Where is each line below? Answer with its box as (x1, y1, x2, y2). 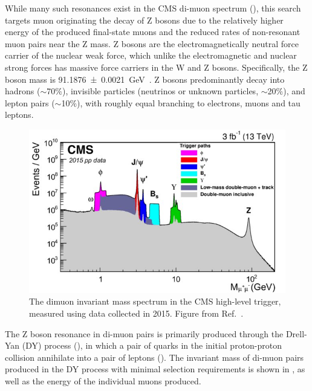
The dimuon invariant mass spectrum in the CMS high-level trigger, (29, 295, 281, 308)
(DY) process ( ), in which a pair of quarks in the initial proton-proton (22, 339, 282, 352)
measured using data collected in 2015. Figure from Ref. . (29, 307, 244, 320)
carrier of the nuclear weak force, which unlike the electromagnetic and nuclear (5, 49, 297, 62)
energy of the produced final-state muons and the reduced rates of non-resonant (5, 25, 301, 38)
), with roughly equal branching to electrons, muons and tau (77, 96, 301, 109)
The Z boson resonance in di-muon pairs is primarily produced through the (5, 327, 284, 340)
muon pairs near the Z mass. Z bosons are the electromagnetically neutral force (5, 37, 299, 50)
